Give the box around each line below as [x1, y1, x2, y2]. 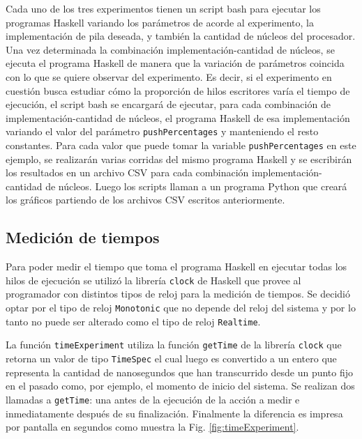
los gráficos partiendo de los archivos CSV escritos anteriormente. [6, 192, 285, 207]
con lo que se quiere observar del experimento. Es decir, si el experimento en [6, 69, 332, 84]
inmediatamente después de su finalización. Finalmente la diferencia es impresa [6, 406, 343, 420]
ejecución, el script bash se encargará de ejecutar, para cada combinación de [6, 97, 331, 111]
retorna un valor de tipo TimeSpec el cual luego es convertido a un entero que [6, 351, 337, 366]
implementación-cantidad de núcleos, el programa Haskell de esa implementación [6, 110, 350, 125]
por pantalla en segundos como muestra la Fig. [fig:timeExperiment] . [6, 419, 299, 434]
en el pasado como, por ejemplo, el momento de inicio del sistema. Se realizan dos [6, 378, 355, 393]
